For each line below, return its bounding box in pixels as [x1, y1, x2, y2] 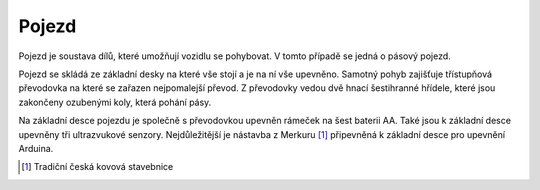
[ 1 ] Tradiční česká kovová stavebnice [21, 161, 174, 173]
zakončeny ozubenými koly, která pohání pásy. [18, 96, 212, 108]
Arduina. [18, 142, 54, 154]
